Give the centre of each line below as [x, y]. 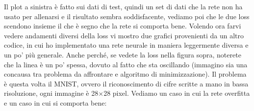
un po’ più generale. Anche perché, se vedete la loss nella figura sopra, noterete [123, 54]
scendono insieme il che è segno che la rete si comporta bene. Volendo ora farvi [123, 26]
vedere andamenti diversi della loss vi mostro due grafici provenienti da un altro [124, 35]
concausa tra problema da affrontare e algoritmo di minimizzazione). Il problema [125, 74]
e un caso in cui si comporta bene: [55, 102]
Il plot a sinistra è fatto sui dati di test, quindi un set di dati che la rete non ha [123, 6]
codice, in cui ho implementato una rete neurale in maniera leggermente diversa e [126, 45]
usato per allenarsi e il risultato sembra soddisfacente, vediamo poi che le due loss [127, 16]
